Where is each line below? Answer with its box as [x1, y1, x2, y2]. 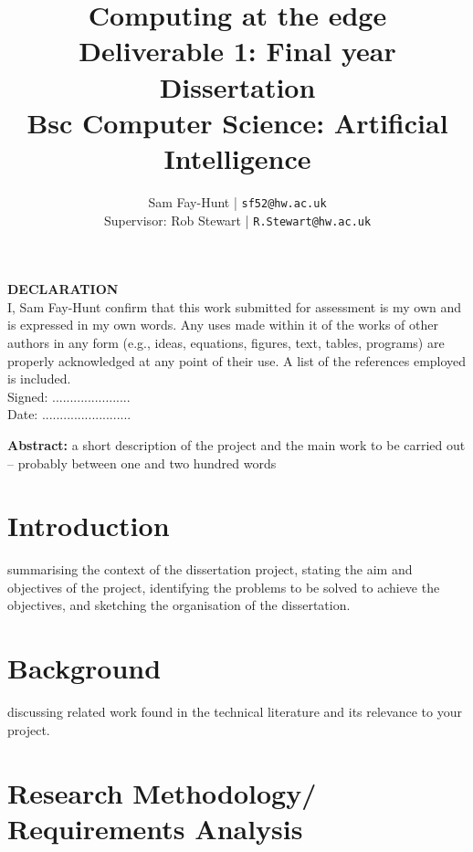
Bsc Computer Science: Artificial [26, 103, 448, 141]
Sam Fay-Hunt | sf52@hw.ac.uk [148, 192, 327, 211]
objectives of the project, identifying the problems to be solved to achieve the [7, 577, 440, 596]
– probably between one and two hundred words [7, 453, 277, 472]
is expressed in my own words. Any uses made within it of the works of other [7, 315, 438, 334]
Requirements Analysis [7, 809, 303, 847]
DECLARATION [7, 279, 119, 299]
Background [7, 649, 162, 687]
